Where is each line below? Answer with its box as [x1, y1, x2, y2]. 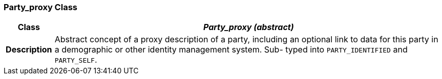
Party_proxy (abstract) [203, 22, 294, 33]
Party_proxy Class [4, 2, 77, 12]
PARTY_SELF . [54, 55, 97, 65]
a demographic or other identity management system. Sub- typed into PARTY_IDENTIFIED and [54, 44, 408, 55]
